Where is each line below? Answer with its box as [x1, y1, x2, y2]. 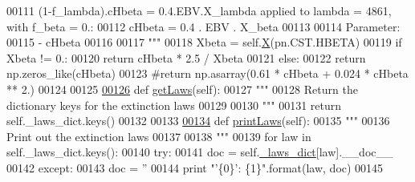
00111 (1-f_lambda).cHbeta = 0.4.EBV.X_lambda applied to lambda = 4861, [6, 2, 392, 18]
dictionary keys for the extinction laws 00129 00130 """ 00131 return [6, 96, 342, 113]
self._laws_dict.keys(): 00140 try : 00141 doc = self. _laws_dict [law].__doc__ [6, 144, 393, 160]
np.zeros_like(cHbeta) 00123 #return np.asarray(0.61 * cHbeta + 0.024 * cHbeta [6, 65, 409, 82]
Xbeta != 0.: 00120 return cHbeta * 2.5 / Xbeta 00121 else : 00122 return [6, 49, 366, 66]
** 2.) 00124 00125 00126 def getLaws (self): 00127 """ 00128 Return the [6, 80, 358, 97]
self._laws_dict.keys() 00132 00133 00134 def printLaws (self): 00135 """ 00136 [6, 112, 390, 129]
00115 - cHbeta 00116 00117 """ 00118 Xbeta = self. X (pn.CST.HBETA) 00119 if [6, 34, 402, 51]
